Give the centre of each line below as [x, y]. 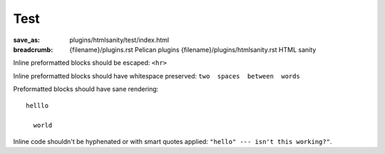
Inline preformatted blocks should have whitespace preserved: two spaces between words [157, 76]
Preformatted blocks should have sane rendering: [86, 89]
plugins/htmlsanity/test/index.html [119, 40]
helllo [37, 106]
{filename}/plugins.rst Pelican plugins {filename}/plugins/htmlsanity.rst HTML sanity [193, 49]
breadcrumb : [33, 49]
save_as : [27, 40]
